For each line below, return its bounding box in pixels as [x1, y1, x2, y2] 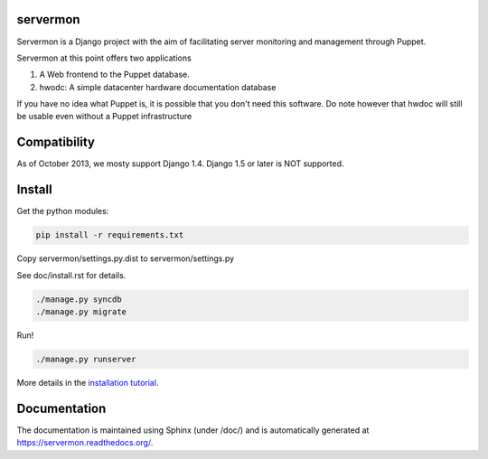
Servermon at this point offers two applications [16, 52, 192, 63]
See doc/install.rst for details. [16, 269, 127, 280]
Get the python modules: [16, 206, 109, 217]
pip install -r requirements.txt [35, 230, 184, 240]
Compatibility [16, 135, 95, 150]
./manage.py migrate [35, 307, 127, 317]
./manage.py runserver [35, 353, 136, 364]
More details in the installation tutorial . [16, 377, 159, 388]
